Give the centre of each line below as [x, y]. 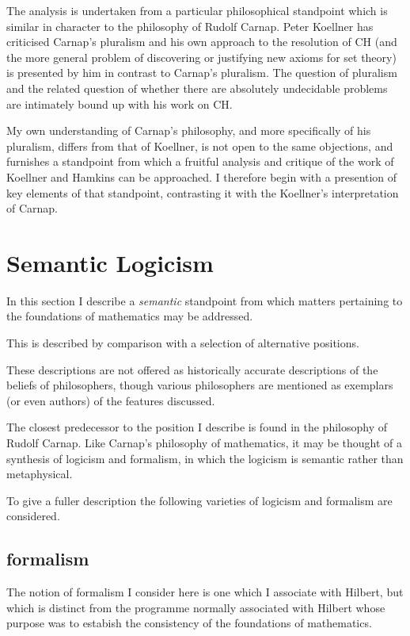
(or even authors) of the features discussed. [111, 400]
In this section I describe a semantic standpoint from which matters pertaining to [205, 300]
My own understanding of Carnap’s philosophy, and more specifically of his [189, 130]
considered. [33, 516]
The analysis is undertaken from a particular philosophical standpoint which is [197, 10]
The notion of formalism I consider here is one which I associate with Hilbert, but [205, 592]
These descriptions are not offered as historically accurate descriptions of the [192, 369]
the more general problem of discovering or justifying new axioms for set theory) [201, 57]
